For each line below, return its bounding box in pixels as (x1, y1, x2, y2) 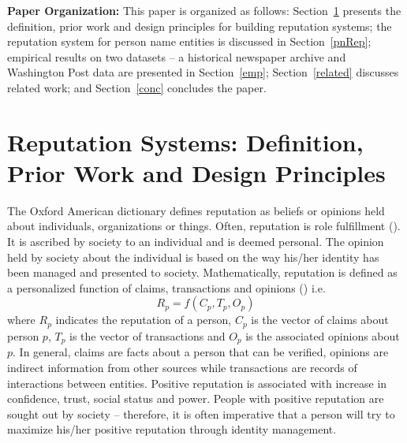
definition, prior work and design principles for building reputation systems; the (7, 17, 392, 34)
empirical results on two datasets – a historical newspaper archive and (7, 48, 346, 65)
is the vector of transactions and (69, 327, 226, 344)
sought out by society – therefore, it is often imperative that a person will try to (7, 405, 395, 422)
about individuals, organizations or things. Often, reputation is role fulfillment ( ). (7, 218, 401, 234)
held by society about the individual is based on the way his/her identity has (7, 248, 379, 265)
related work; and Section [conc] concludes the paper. (7, 79, 267, 95)
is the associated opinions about (245, 327, 400, 344)
